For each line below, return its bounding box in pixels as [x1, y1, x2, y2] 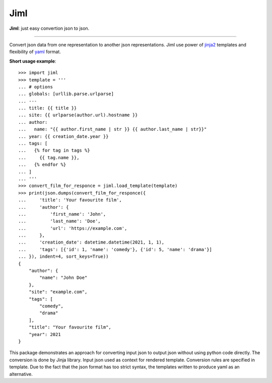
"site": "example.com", [28, 289, 88, 295]
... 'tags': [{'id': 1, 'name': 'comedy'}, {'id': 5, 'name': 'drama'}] [18, 247, 213, 252]
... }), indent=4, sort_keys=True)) [18, 254, 109, 260]
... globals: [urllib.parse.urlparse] [18, 91, 114, 97]
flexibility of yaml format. [9, 49, 61, 55]
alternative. [9, 371, 33, 377]
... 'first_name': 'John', [18, 211, 106, 217]
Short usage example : [9, 58, 56, 64]
